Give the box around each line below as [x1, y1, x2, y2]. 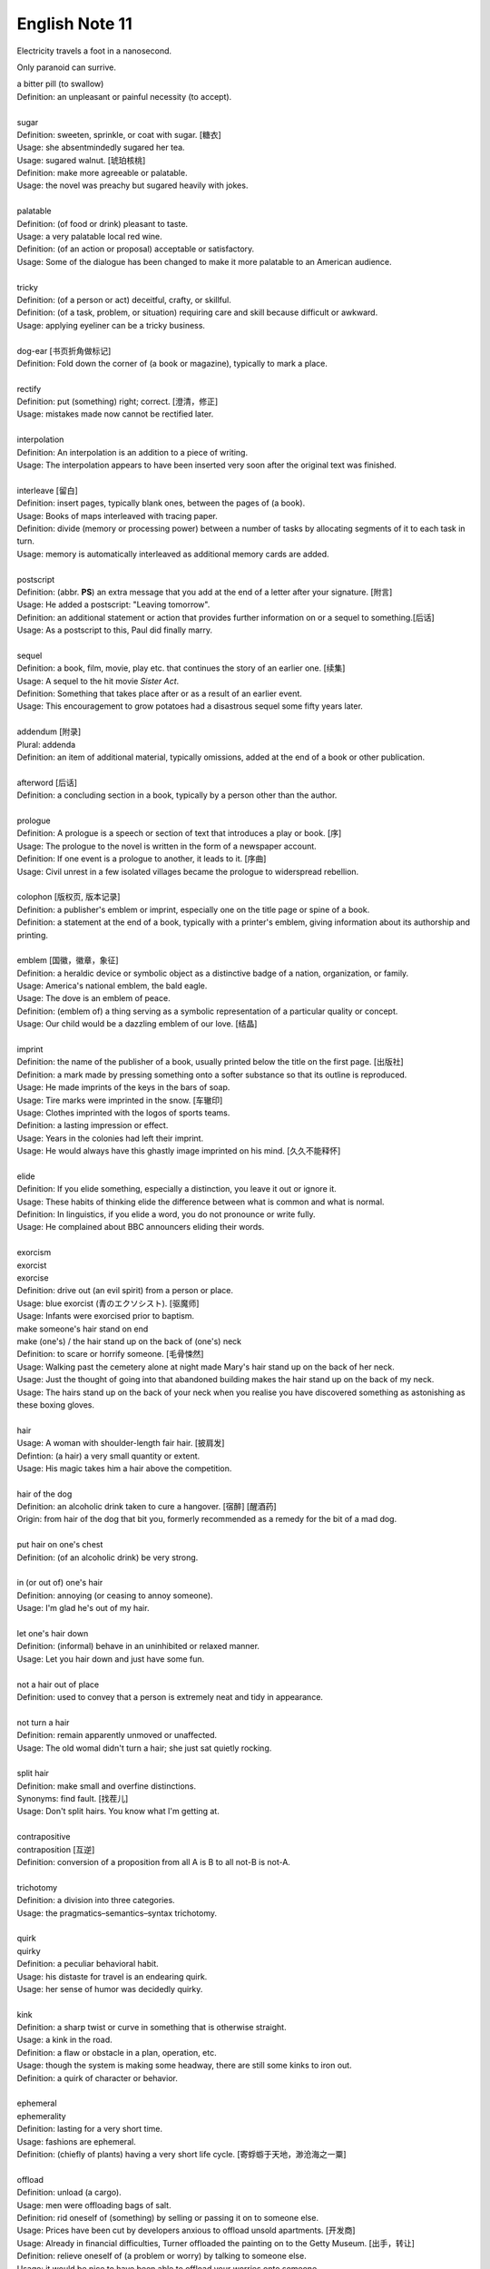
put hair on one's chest [16, 1539, 103, 1550]
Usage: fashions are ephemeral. [16, 2136, 136, 2146]
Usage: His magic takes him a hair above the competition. [16, 1462, 232, 1474]
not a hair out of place [16, 1679, 100, 1690]
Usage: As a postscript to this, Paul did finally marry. [16, 624, 213, 635]
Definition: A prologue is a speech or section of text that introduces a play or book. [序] [16, 828, 342, 839]
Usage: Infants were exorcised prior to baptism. [16, 1311, 195, 1321]
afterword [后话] [16, 777, 77, 788]
